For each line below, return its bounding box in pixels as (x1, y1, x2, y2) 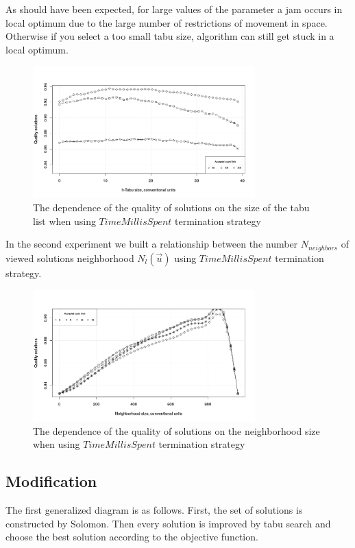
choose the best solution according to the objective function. (5, 529, 258, 544)
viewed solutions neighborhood (5, 250, 134, 265)
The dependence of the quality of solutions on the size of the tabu (33, 200, 310, 214)
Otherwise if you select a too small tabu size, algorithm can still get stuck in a (5, 29, 334, 43)
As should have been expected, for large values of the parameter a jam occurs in (5, 2, 343, 16)
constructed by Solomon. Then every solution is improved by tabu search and (5, 516, 331, 530)
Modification (5, 470, 97, 492)
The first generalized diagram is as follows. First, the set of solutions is (5, 503, 303, 517)
